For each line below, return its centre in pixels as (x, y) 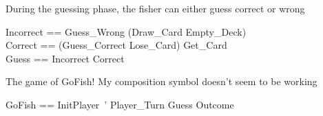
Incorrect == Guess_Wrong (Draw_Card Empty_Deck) (126, 31)
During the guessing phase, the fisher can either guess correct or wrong (155, 8)
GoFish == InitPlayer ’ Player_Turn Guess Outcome (120, 104)
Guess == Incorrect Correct (65, 58)
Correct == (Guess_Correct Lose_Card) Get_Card (116, 45)
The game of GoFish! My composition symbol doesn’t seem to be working (161, 81)
